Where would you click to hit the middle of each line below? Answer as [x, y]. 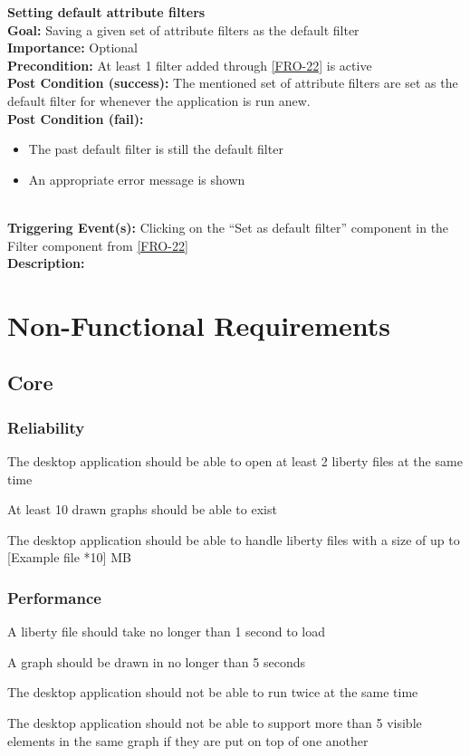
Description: [46, 263]
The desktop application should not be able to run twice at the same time [213, 692]
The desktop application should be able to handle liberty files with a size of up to [234, 539]
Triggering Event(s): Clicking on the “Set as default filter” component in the [228, 227]
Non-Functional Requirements [199, 325]
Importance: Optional [72, 48]
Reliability [46, 427]
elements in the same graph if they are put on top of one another [188, 740]
